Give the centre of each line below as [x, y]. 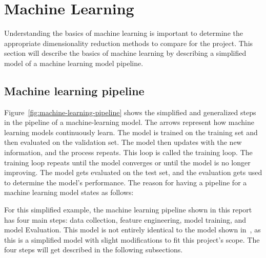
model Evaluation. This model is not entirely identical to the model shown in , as [132, 230]
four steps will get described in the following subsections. [94, 250]
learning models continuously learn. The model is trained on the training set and [131, 132]
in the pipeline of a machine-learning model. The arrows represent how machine [129, 122]
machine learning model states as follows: [69, 192]
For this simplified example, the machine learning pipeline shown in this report [128, 210]
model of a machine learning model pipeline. [74, 63]
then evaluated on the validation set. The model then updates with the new [123, 142]
